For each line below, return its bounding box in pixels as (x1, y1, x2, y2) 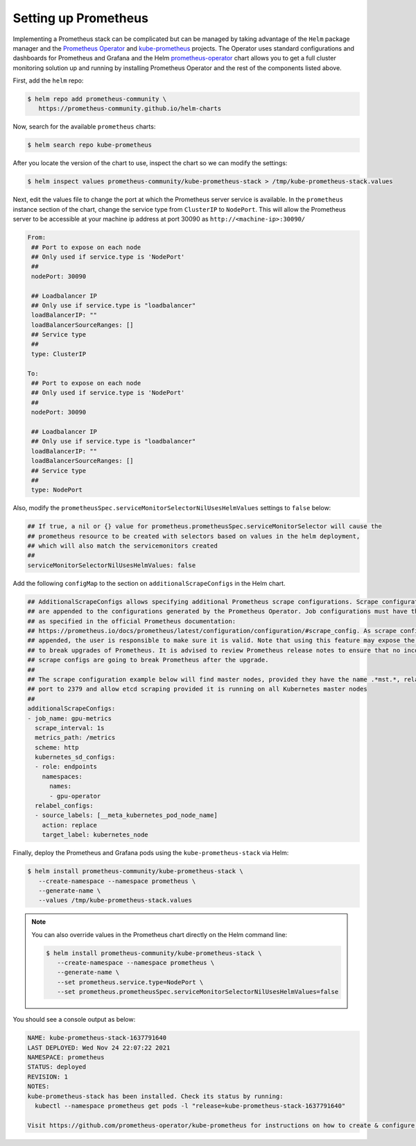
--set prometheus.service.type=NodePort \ (56, 978, 204, 986)
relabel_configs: (35, 802, 94, 810)
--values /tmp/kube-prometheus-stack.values (38, 896, 192, 904)
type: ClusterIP (31, 350, 87, 357)
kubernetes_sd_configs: (35, 753, 116, 761)
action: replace (42, 821, 97, 829)
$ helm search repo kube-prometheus (27, 141, 153, 149)
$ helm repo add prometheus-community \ (27, 95, 166, 103)
